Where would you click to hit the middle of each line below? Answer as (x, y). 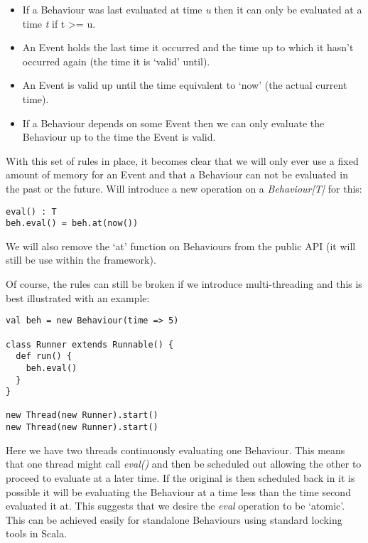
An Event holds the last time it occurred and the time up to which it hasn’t (188, 47)
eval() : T (31, 211)
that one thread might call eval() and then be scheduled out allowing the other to (184, 464)
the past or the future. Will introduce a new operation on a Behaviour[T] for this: (184, 188)
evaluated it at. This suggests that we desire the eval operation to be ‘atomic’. (175, 506)
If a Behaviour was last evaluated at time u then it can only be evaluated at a (192, 9)
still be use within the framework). (81, 260)
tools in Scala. (37, 533)
